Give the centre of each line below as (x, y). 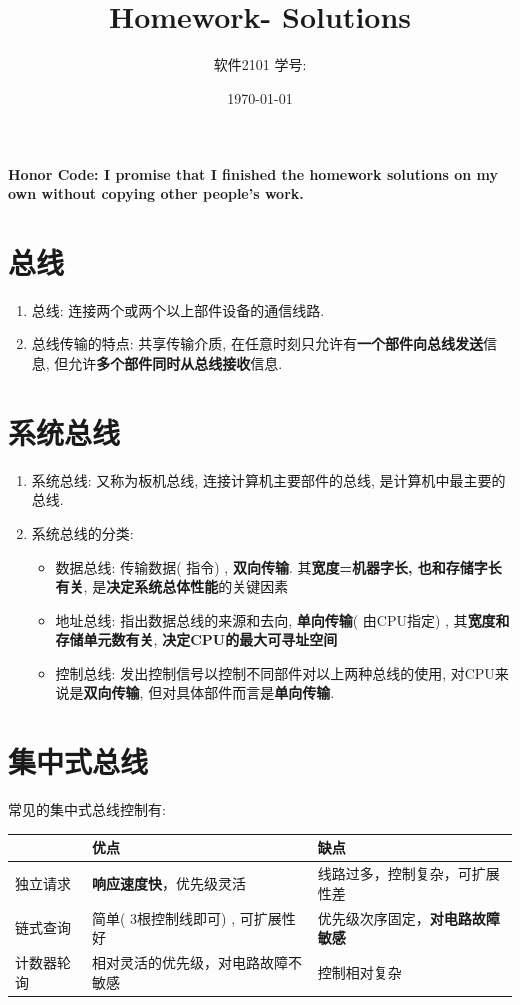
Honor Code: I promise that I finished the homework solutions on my (253, 173)
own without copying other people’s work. (156, 193)
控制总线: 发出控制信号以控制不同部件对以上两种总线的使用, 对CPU (275, 672)
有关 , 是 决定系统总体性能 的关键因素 (172, 586)
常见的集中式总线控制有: (87, 809)
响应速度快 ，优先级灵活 (169, 882)
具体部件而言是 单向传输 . (255, 692)
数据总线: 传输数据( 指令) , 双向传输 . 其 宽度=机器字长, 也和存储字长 (278, 566)
